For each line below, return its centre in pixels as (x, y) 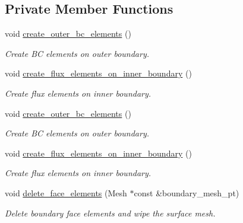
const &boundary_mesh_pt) (187, 192)
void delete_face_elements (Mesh (66, 192)
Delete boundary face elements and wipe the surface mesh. (110, 213)
